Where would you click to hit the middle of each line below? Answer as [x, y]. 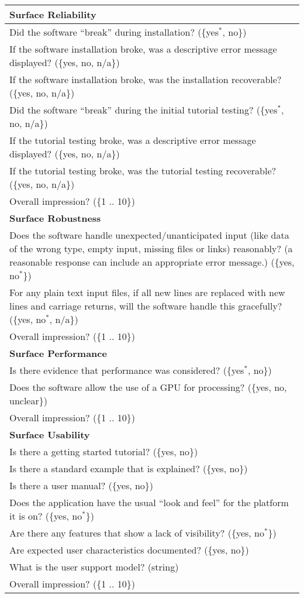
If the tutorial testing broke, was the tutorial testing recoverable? [143, 171]
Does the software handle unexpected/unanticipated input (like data [149, 235]
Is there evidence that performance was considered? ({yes [127, 370]
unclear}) [28, 401]
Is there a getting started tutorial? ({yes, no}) [104, 451]
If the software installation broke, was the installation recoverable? [146, 79]
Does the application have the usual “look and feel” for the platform [149, 502]
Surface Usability [50, 434]
